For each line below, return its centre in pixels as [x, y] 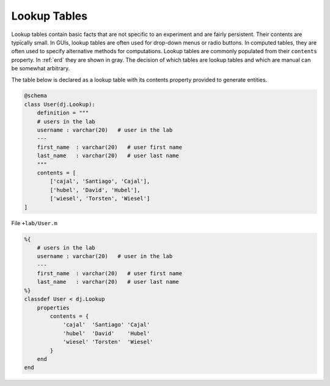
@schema [35, 96]
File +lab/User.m [34, 223]
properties [53, 308]
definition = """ [63, 113]
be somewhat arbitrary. [41, 69]
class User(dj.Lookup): [60, 104]
